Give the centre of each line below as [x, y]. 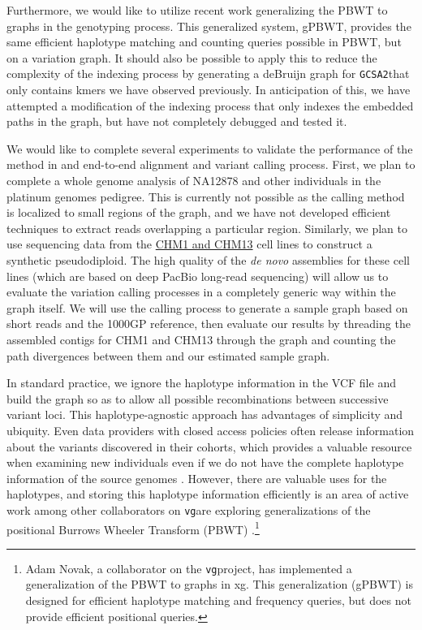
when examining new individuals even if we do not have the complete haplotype [205, 462]
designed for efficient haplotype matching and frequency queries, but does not [218, 600]
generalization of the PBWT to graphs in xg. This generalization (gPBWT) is [219, 584]
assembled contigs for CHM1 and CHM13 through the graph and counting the [201, 339]
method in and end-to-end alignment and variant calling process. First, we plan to [211, 164]
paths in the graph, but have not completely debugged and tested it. [177, 121]
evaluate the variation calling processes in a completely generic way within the [201, 292]
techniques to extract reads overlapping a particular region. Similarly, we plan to [207, 228]
